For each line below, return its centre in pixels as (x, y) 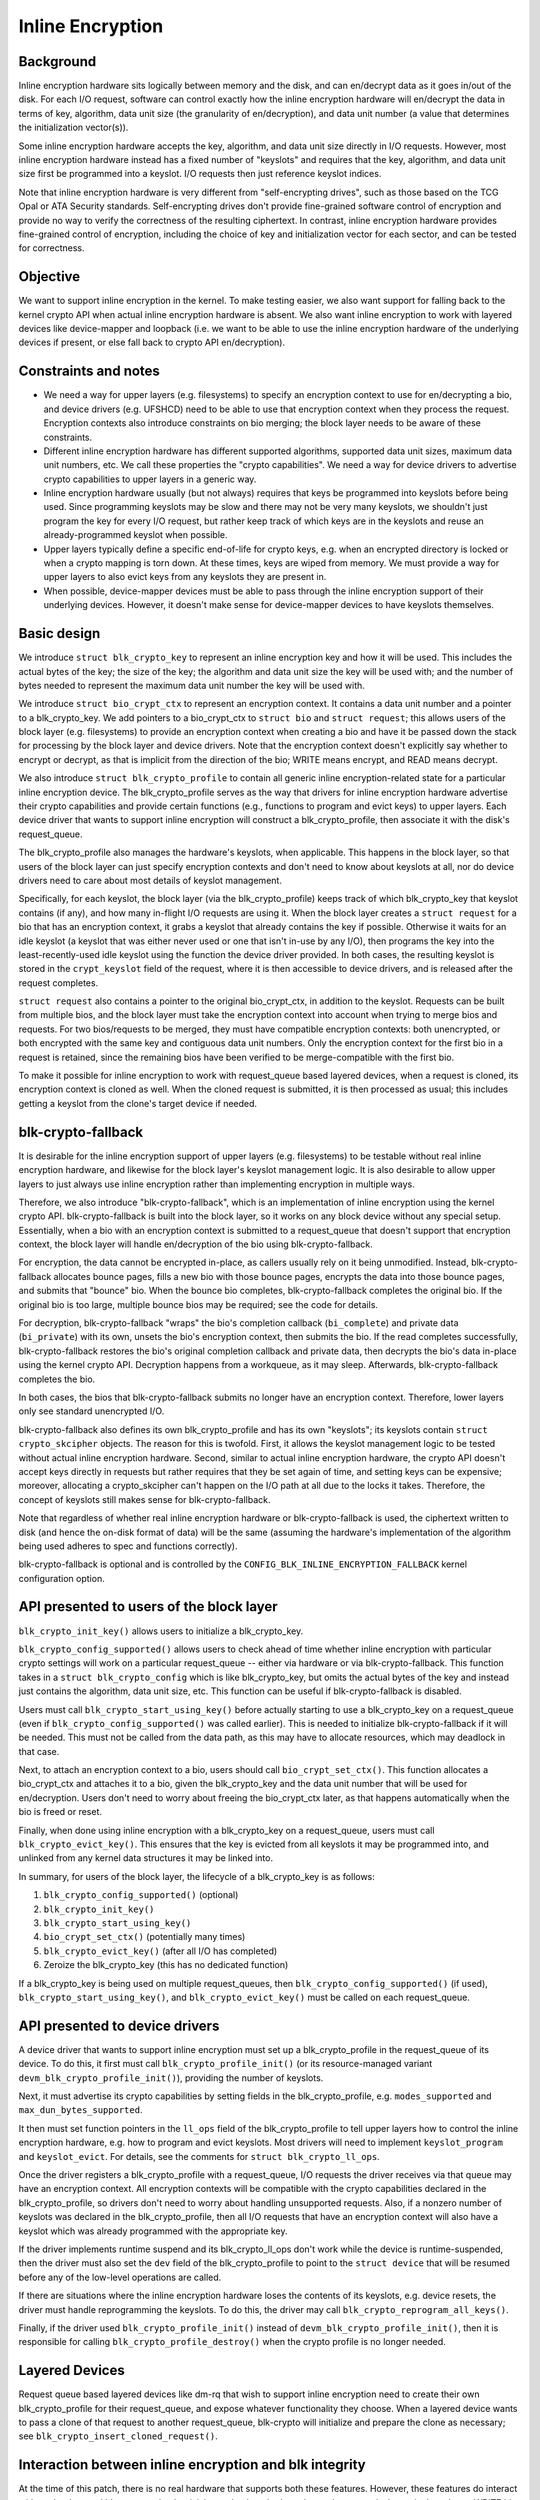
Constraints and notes (89, 371)
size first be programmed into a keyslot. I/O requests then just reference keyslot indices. (200, 174)
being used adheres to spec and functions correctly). (128, 1546)
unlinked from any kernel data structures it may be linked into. (146, 1858)
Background (57, 61)
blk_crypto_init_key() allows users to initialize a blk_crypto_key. (161, 1631)
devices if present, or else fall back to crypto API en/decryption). (151, 342)
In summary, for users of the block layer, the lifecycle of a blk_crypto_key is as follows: (196, 1876)
